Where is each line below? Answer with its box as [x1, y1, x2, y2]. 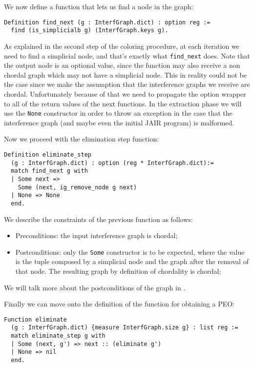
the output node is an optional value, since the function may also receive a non [4, 60, 240, 70]
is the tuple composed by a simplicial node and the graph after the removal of [15, 256, 249, 266]
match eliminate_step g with [11, 332, 106, 340]
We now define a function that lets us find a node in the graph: [4, 1, 193, 11]
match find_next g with [11, 167, 88, 175]
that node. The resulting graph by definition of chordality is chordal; [15, 266, 221, 276]
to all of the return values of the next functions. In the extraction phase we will [4, 98, 242, 108]
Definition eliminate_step [4, 151, 91, 158]
